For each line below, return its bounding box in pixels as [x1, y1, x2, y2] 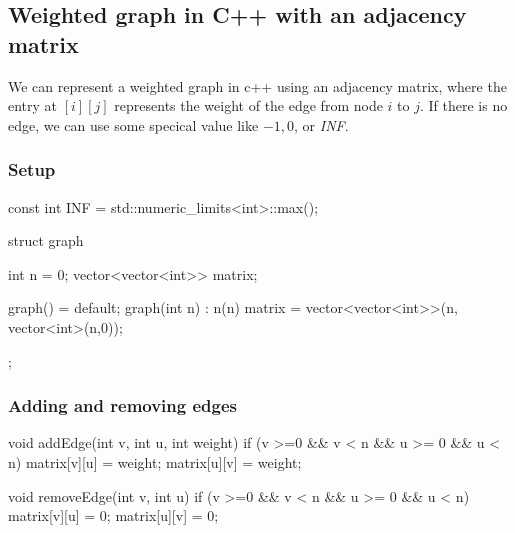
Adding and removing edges [8, 393, 237, 418]
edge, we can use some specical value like [8, 114, 259, 135]
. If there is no [419, 95, 508, 116]
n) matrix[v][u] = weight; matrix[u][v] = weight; [8, 451, 302, 472]
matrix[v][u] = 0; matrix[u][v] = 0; [8, 505, 219, 526]
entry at [8, 95, 58, 116]
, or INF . [294, 114, 349, 135]
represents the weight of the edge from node [114, 95, 383, 116]
